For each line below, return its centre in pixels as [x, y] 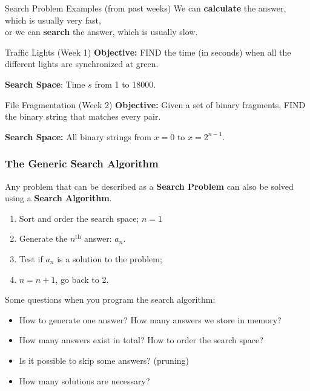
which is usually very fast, [53, 20]
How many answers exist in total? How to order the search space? [141, 340]
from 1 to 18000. [125, 84]
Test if [31, 258]
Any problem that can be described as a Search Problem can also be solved [149, 186]
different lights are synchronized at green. [82, 64]
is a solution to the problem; [110, 258]
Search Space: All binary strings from [78, 136]
